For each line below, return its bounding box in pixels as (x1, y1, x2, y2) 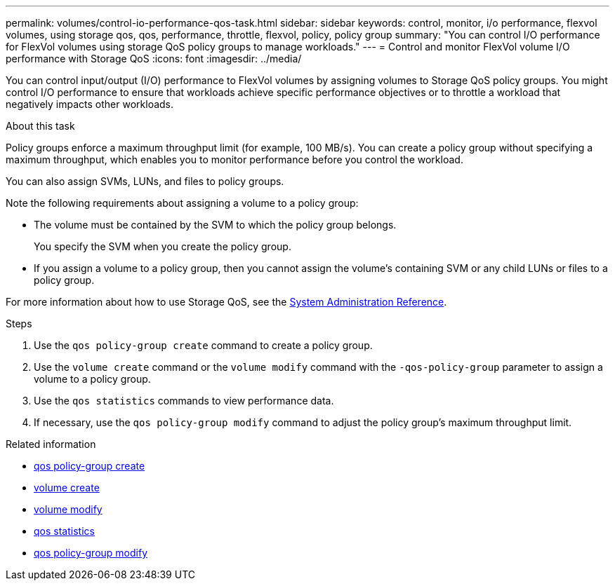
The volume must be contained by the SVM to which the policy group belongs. (34, 219, 397, 231)
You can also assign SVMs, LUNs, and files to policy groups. (6, 175, 284, 187)
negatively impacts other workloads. (6, 98, 174, 110)
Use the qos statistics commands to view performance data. (34, 395, 334, 407)
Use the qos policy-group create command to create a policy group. (34, 339, 373, 351)
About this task (6, 120, 75, 132)
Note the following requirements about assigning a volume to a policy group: (6, 197, 359, 209)
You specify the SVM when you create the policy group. (34, 240, 291, 252)
